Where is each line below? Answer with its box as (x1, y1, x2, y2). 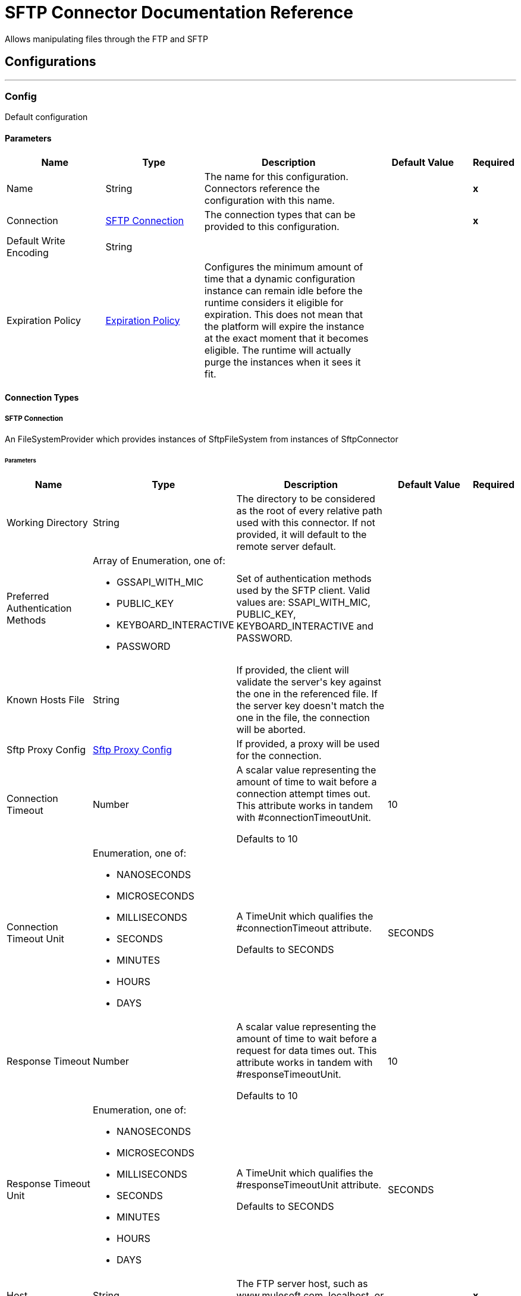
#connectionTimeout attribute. (236, 921, 372, 934)
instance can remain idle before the (204, 284, 363, 297)
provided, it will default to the (236, 528, 367, 540)
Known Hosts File (7, 693, 85, 706)
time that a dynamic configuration (204, 272, 355, 285)
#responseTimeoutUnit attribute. (236, 1178, 382, 1191)
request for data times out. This (236, 1044, 377, 1056)
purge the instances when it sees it (204, 356, 361, 368)
